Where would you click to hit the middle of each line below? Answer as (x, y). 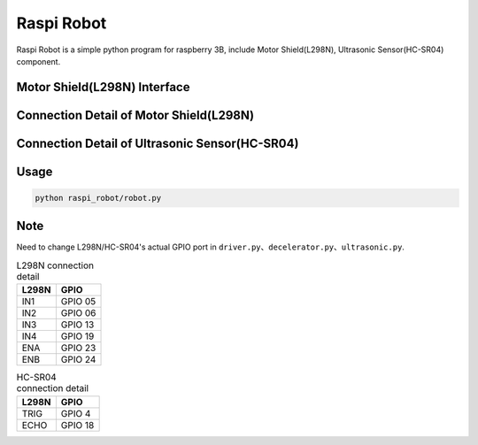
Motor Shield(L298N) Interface (103, 87)
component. (39, 61)
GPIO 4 (76, 413)
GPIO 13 (77, 325)
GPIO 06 (78, 313)
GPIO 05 (78, 302)
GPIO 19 (77, 336)
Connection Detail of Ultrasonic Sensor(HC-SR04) (158, 143)
